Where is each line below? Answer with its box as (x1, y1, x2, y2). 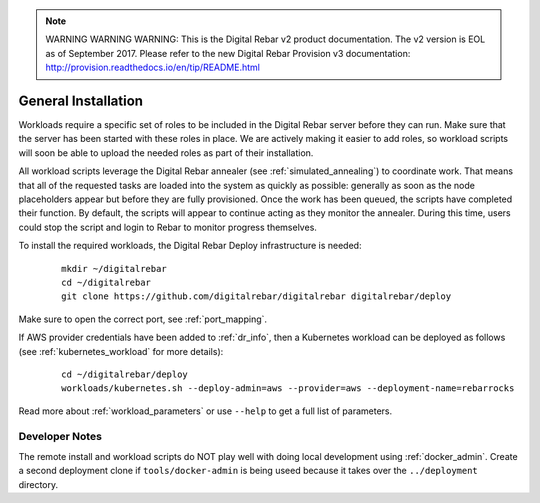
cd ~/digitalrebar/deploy (61, 368, 189, 380)
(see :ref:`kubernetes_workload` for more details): (18, 345, 224, 357)
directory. (18, 478, 59, 490)
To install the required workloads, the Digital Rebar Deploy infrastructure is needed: (18, 240, 362, 252)
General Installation (18, 92, 144, 109)
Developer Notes (18, 430, 102, 444)
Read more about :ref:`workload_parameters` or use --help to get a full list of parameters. (18, 405, 393, 417)
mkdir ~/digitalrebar (61, 263, 167, 274)
